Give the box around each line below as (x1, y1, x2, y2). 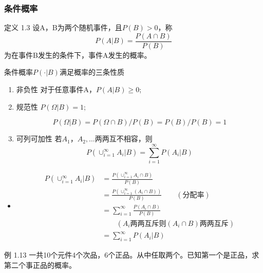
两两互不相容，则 (95, 133, 153, 144)
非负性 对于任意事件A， (16, 84, 96, 95)
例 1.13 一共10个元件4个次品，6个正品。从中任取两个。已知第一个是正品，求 (4, 249, 259, 260)
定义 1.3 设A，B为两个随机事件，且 (4, 22, 122, 33)
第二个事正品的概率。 (4, 259, 76, 270)
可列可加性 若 (16, 133, 62, 144)
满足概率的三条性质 (59, 67, 124, 77)
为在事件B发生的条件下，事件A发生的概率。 (4, 49, 152, 60)
